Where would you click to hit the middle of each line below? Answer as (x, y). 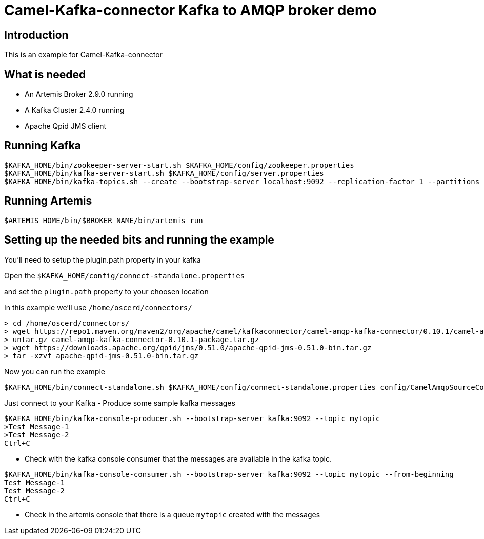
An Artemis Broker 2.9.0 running (79, 94)
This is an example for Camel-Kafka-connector (83, 55)
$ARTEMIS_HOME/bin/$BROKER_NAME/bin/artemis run (104, 220)
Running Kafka (43, 146)
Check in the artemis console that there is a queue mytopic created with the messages (173, 514)
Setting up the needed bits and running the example (139, 240)
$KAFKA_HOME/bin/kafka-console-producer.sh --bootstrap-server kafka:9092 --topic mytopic (192, 418)
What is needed (45, 74)
